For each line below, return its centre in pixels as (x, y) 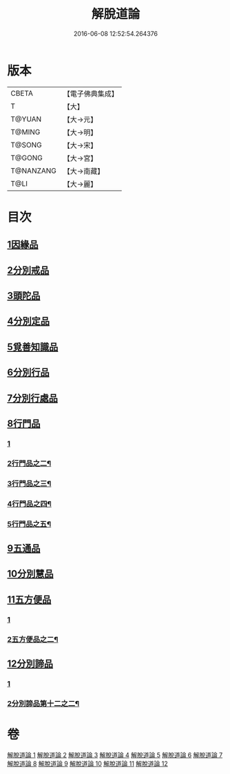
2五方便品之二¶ (33, 639)
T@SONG (27, 145)
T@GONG (27, 158)
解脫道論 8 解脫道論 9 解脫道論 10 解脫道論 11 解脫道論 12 (87, 763)
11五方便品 (29, 599)
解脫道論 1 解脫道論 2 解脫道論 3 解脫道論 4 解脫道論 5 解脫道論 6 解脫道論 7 (115, 755)
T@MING (25, 132)
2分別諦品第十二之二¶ (43, 703)
